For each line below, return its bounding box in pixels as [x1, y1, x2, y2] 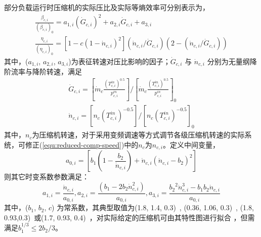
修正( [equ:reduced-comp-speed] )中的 [25, 139, 139, 150]
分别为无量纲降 [207, 56, 257, 66]
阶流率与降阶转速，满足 [4, 66, 82, 77]
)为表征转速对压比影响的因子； [68, 56, 170, 66]
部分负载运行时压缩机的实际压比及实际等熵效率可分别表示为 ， [4, 2, 209, 12]
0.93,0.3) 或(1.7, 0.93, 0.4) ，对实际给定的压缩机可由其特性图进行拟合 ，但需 [4, 212, 255, 222]
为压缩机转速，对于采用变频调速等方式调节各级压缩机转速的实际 [32, 129, 245, 140]
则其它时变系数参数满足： [4, 171, 89, 182]
